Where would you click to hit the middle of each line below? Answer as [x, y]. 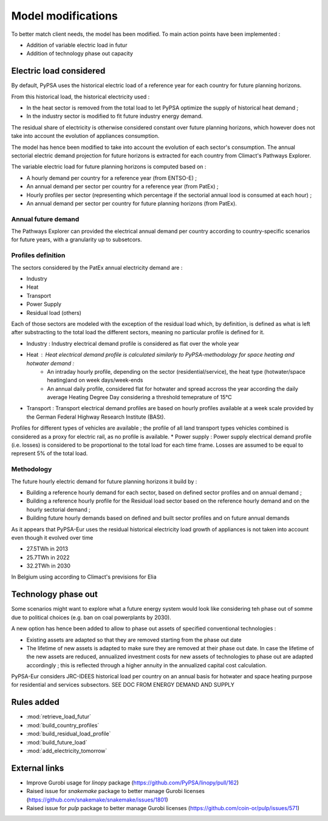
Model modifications [64, 16]
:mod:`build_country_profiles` [63, 725]
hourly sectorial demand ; [58, 509]
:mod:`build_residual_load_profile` [69, 734]
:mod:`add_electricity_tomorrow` [67, 751]
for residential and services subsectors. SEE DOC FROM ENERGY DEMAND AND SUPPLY [123, 685]
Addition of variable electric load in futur [77, 45]
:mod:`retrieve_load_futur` [59, 716]
